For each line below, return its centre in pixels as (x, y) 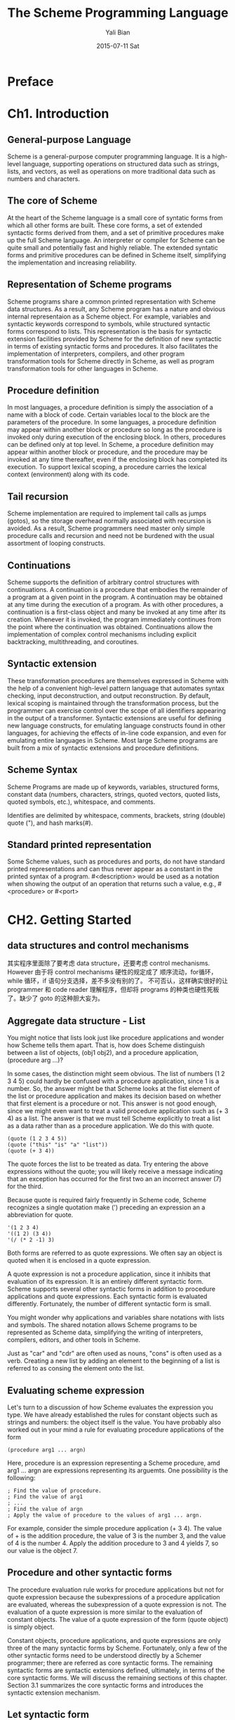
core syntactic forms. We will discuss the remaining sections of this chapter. (117, 1677)
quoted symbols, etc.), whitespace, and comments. (81, 802)
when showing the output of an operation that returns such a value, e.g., (112, 884)
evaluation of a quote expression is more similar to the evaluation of (105, 1612)
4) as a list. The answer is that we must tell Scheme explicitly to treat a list (114, 1118)
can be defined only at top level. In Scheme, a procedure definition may (110, 445)
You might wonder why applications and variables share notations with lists (116, 1317)
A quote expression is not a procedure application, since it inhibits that (109, 1274)
